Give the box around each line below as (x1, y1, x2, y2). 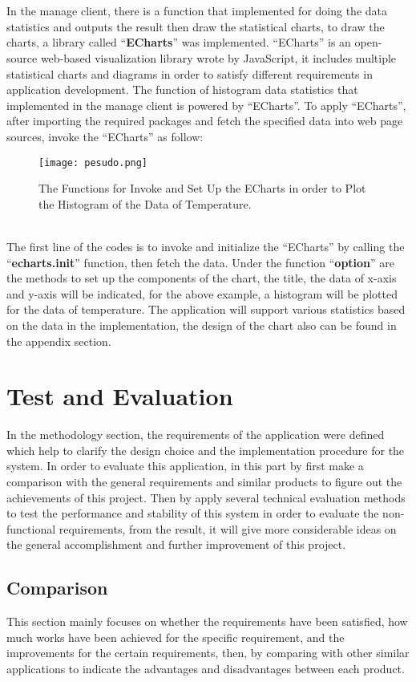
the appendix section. (6, 332, 111, 349)
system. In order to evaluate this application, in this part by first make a (6, 457, 364, 474)
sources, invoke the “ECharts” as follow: (6, 128, 204, 144)
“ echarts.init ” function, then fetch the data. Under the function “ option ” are (6, 254, 395, 270)
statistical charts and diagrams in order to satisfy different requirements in (6, 65, 373, 82)
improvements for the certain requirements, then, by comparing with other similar (6, 644, 410, 661)
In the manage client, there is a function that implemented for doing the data (6, 2, 387, 19)
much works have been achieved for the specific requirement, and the (6, 628, 345, 645)
